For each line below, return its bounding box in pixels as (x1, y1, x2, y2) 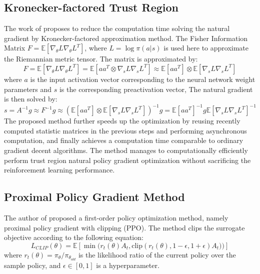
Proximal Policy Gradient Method (4, 189, 185, 204)
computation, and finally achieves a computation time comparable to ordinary (4, 135, 243, 145)
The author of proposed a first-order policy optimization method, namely (4, 212, 228, 223)
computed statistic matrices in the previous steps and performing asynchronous (4, 125, 247, 135)
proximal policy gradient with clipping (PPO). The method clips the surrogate (4, 222, 245, 232)
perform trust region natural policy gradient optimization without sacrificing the (4, 154, 251, 165)
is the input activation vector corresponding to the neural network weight (30, 73, 255, 84)
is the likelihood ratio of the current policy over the (78, 249, 236, 259)
